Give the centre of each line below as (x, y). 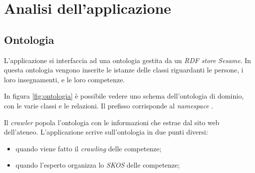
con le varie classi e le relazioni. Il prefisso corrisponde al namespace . (109, 105)
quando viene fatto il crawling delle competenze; (89, 148)
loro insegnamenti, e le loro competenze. (65, 79)
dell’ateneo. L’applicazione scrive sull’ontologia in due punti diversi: (106, 132)
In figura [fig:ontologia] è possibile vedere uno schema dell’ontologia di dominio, (124, 96)
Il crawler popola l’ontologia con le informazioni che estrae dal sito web (112, 122)
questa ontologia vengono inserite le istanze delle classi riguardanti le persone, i (124, 70)
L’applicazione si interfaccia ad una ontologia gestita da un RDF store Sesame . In (127, 60)
